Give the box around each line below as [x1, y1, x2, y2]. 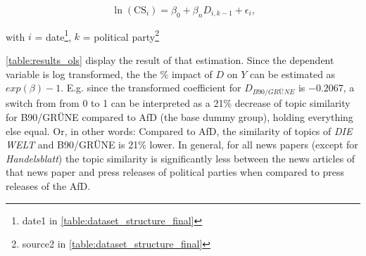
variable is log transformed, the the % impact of [6, 66, 213, 81]
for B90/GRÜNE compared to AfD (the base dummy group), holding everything [6, 110, 353, 124]
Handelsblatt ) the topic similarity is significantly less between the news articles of [6, 151, 355, 165]
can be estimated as [250, 66, 336, 81]
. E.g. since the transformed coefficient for [61, 80, 241, 95]
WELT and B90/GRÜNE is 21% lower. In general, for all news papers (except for [6, 137, 358, 152]
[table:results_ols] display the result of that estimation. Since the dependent [6, 53, 334, 68]
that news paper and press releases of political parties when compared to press [6, 165, 345, 179]
